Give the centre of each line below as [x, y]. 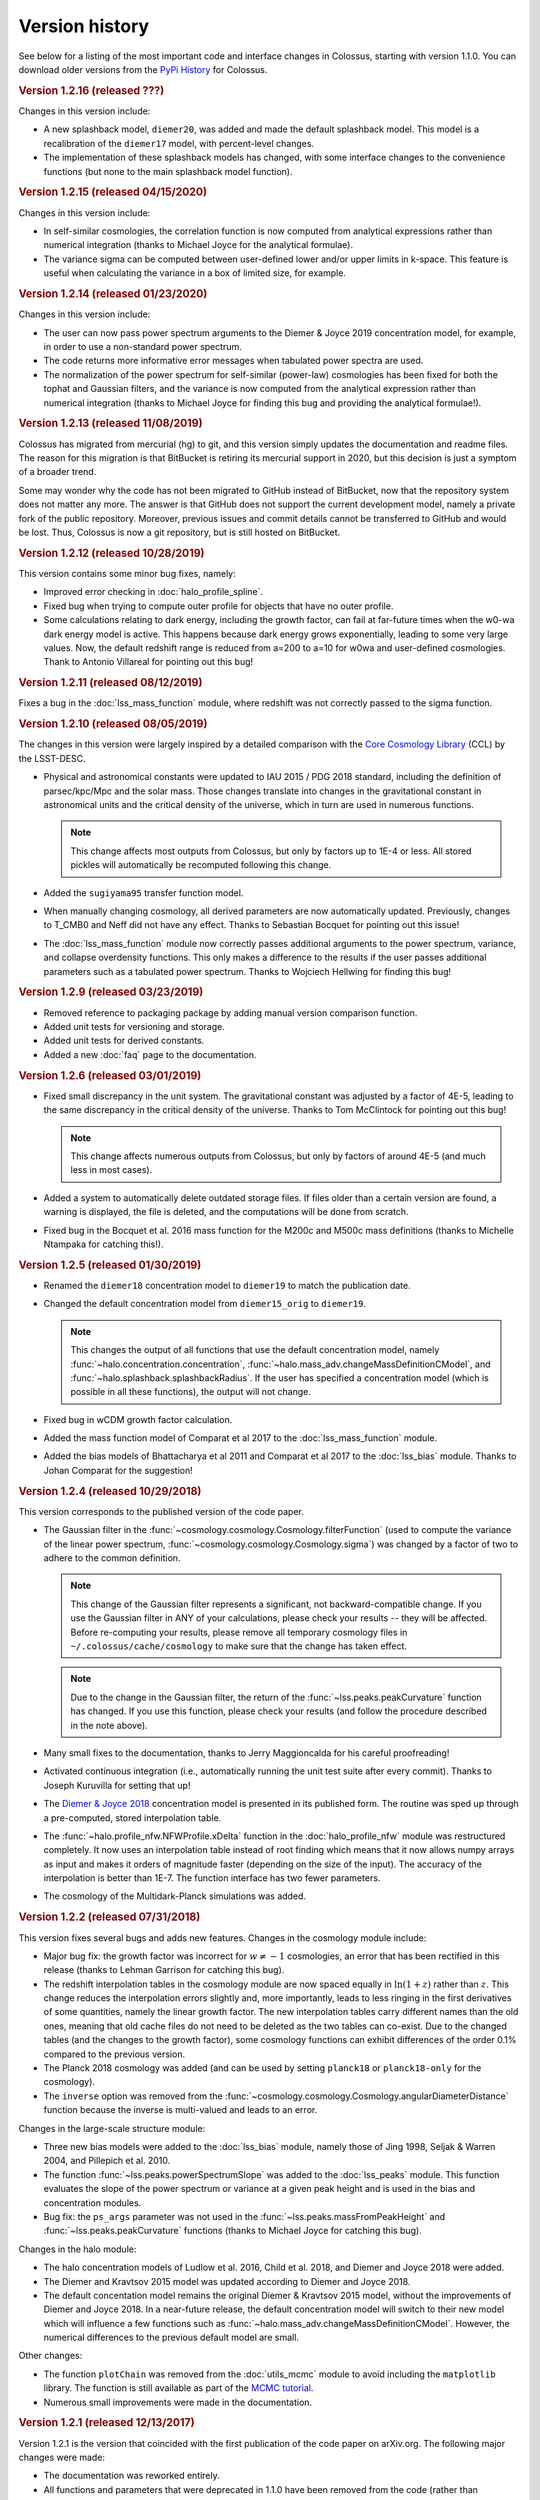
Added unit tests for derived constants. [124, 1041]
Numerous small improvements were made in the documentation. [178, 2402]
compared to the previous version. [114, 2054]
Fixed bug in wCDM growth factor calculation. [138, 1419]
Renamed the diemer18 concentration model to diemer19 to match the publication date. [227, 1285]
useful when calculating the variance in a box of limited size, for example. [195, 273]
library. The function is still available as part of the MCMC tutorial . [178, 2388]
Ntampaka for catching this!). [103, 1244]
